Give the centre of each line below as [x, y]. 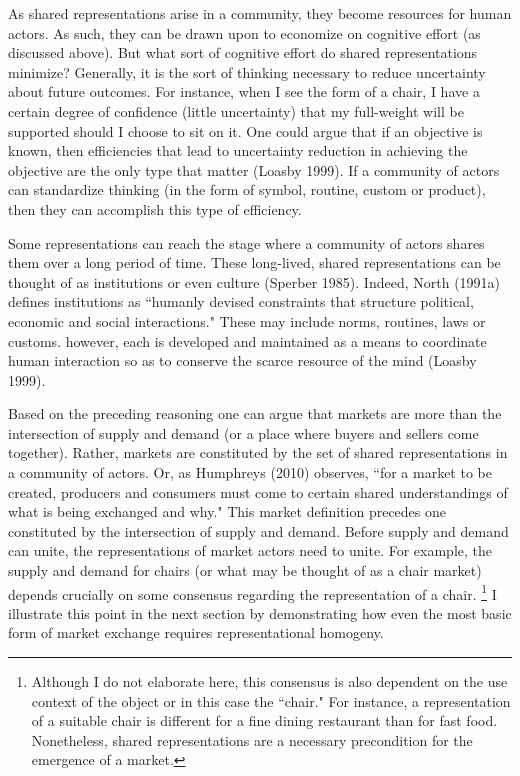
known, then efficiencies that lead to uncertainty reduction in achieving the [238, 150]
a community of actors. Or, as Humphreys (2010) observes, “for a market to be [250, 472]
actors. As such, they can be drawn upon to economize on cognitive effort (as [244, 32]
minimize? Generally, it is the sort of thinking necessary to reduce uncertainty [247, 71]
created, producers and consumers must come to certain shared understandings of [258, 491]
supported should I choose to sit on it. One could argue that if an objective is [245, 130]
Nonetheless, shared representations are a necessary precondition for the [252, 739]
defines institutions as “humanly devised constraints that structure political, [241, 301]
